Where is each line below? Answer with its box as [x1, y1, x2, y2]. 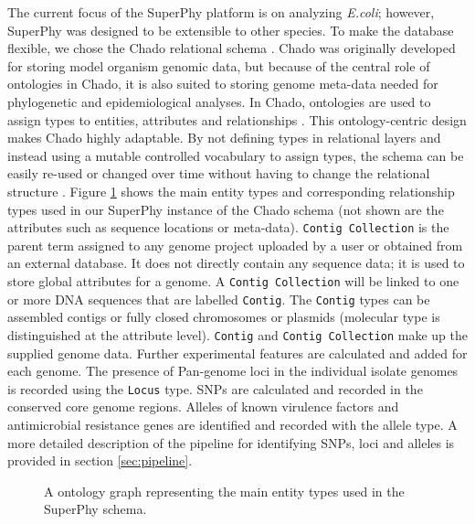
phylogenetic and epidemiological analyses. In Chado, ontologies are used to [7, 91, 431, 111]
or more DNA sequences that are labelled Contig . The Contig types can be [7, 289, 430, 308]
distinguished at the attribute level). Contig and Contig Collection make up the [7, 325, 469, 344]
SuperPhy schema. [44, 499, 147, 519]
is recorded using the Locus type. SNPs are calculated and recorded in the [7, 379, 423, 398]
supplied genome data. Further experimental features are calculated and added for [7, 343, 468, 362]
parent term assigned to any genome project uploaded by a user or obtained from [7, 235, 463, 254]
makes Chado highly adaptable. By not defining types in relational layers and [7, 128, 441, 147]
